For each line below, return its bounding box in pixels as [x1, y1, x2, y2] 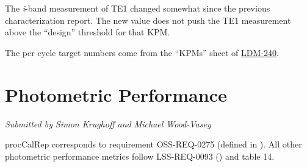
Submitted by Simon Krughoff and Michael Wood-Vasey [5, 117, 211, 130]
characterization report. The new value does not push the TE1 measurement [5, 13, 291, 26]
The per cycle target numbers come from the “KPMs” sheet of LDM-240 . [5, 46, 279, 59]
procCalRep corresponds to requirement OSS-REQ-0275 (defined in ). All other [5, 138, 302, 151]
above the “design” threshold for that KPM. [5, 26, 170, 38]
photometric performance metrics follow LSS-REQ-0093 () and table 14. [5, 149, 275, 162]
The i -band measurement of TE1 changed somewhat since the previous [5, 2, 270, 14]
